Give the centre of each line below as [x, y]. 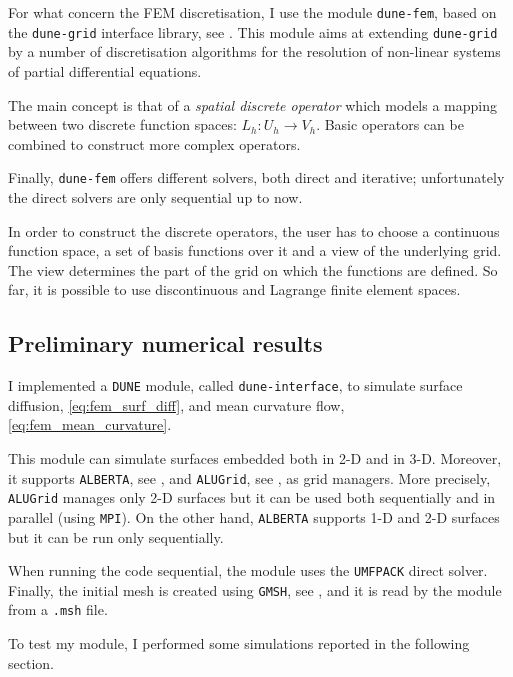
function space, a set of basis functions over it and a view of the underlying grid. [255, 250]
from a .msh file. [58, 609]
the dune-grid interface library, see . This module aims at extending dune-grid [253, 31]
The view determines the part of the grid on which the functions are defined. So [253, 269]
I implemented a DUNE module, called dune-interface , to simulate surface [235, 385]
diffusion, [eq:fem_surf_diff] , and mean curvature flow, [176, 404]
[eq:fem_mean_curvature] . [90, 424]
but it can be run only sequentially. [116, 536]
